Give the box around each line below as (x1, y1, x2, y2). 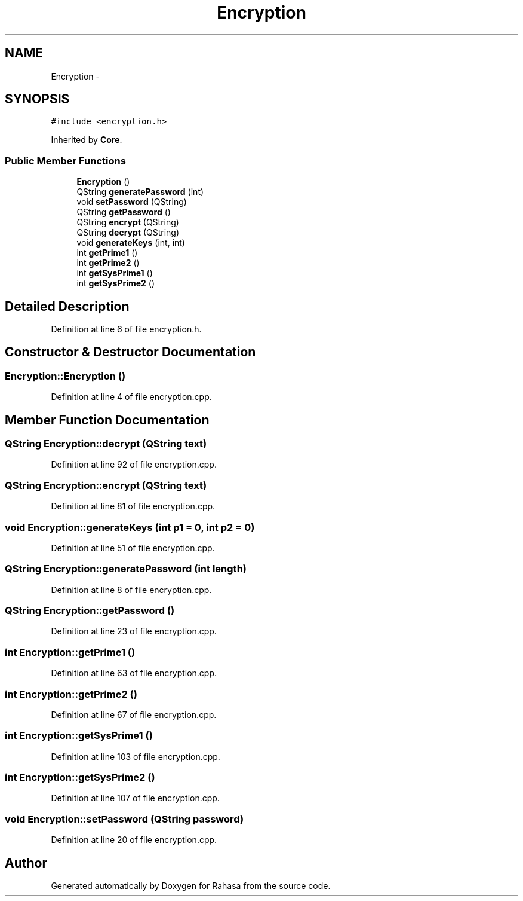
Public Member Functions (5, 154, 126, 167)
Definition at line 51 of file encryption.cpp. (51, 542, 215, 553)
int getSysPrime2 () (76, 278, 155, 289)
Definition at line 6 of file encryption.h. (51, 324, 202, 335)
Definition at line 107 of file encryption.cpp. (51, 793, 220, 804)
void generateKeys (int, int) (76, 237, 185, 248)
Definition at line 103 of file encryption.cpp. (51, 751, 220, 762)
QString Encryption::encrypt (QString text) (5, 479, 207, 491)
